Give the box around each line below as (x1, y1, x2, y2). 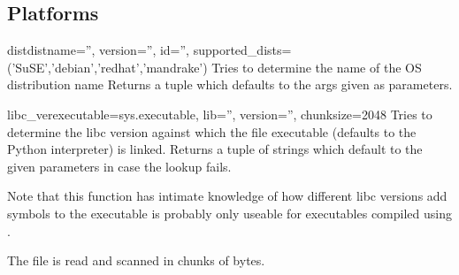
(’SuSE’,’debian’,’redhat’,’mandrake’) (7, 57, 208, 76)
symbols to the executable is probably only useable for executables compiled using (7, 203, 452, 222)
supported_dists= (193, 41, 292, 59)
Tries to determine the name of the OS (211, 57, 422, 76)
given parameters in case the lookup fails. (7, 157, 232, 175)
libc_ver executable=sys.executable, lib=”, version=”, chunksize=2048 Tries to (7, 104, 432, 123)
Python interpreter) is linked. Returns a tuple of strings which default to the (7, 140, 423, 158)
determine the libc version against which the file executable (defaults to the (7, 122, 417, 141)
